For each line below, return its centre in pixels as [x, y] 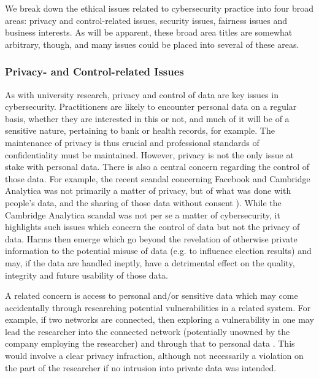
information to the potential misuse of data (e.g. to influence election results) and [158, 251]
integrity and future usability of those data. [86, 275]
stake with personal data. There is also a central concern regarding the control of [157, 167]
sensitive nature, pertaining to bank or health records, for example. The [140, 130]
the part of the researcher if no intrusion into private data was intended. [141, 367]
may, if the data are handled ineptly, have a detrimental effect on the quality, [150, 262]
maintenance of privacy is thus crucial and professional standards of [132, 142]
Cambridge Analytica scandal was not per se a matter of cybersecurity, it [143, 214]
